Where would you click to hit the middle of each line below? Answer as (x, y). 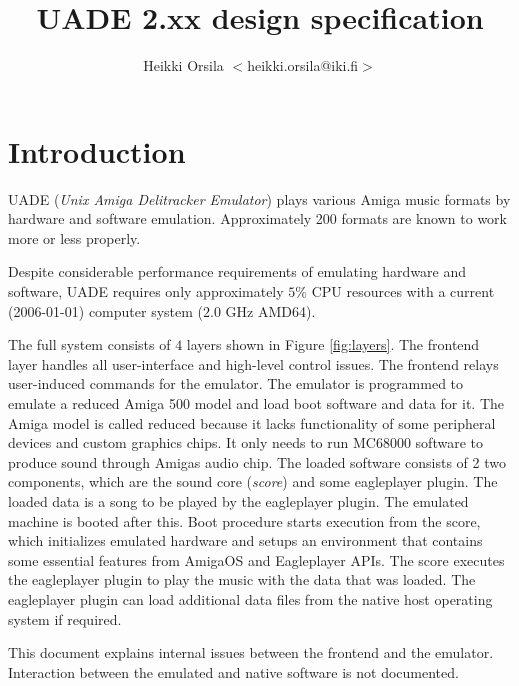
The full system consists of (89, 344)
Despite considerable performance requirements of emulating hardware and (237, 271)
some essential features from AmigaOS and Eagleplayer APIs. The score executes (256, 559)
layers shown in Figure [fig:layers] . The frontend (333, 344)
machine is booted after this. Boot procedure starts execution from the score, (244, 520)
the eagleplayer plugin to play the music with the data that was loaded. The (242, 579)
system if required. (65, 618)
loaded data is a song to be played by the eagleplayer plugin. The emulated (238, 500)
